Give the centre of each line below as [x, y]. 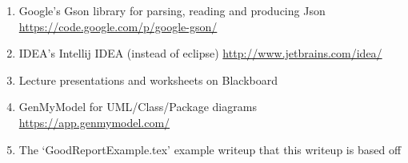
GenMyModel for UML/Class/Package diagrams [138, 107]
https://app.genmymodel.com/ [94, 122]
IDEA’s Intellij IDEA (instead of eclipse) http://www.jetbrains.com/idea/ [200, 53]
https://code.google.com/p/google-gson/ [118, 26]
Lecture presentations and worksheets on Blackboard [148, 80]
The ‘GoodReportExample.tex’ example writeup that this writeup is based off [210, 149]
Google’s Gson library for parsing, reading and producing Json [172, 10]
